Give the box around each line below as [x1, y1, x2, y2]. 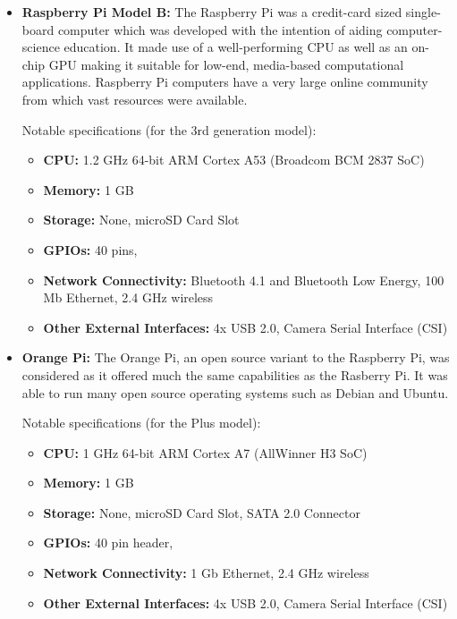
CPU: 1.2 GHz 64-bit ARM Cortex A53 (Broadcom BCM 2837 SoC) [43, 150, 425, 169]
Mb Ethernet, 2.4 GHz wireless [43, 288, 214, 307]
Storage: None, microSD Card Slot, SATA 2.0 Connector [43, 503, 360, 521]
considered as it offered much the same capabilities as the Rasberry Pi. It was [21, 365, 448, 384]
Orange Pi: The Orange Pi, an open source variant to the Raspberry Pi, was [21, 348, 450, 367]
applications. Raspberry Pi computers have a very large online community [21, 72, 428, 91]
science [21, 38, 60, 56]
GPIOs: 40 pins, [43, 240, 138, 259]
